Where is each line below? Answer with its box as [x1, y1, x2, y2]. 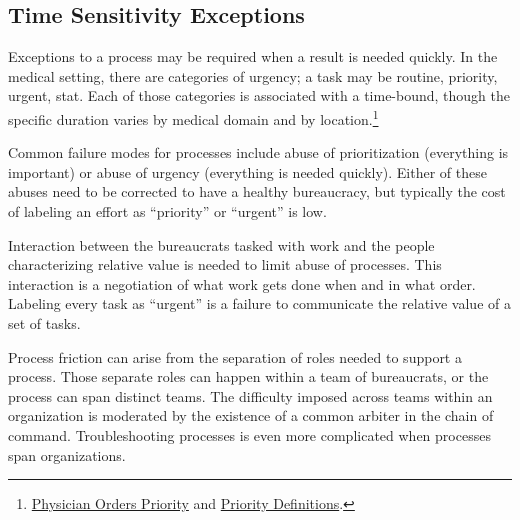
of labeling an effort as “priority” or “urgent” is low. [8, 201, 327, 222]
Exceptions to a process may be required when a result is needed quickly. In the [8, 46, 498, 67]
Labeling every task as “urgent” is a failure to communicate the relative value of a [8, 293, 511, 314]
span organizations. [8, 444, 126, 465]
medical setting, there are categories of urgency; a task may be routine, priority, [8, 65, 498, 86]
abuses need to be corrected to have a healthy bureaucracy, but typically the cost [8, 181, 506, 202]
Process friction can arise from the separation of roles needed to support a [8, 346, 462, 367]
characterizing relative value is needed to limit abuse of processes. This [8, 254, 442, 275]
